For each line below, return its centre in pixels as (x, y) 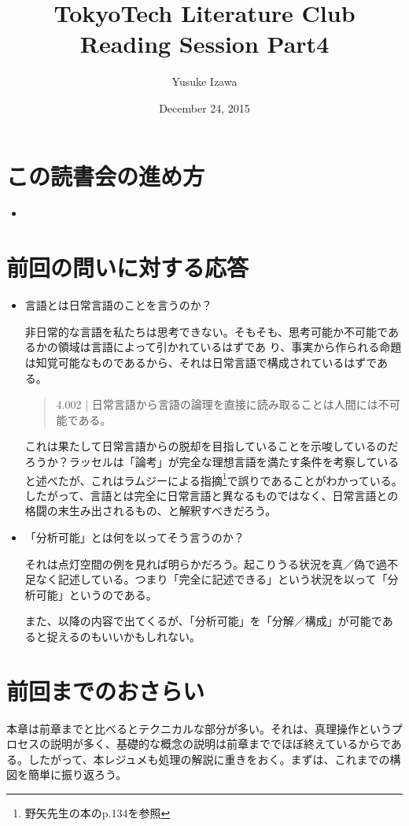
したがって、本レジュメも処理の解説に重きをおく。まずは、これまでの (209, 759)
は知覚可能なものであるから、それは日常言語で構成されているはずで (201, 362)
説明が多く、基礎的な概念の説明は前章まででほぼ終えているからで (220, 744)
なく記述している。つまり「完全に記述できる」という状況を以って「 (212, 579)
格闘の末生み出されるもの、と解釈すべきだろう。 (151, 511)
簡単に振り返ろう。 (77, 774)
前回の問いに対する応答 (128, 267)
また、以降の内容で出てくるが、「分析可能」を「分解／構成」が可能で (203, 621)
